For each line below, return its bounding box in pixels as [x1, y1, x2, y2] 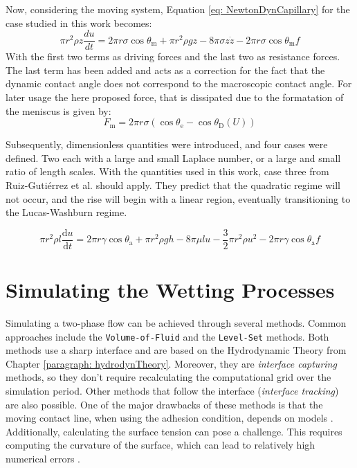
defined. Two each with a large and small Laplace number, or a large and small [6, 150, 341, 165]
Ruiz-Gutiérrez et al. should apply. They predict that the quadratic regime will [6, 178, 340, 192]
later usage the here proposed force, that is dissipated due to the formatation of [6, 90, 344, 105]
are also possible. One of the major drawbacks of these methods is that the [6, 397, 323, 411]
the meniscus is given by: [6, 103, 111, 118]
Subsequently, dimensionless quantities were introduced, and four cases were [6, 137, 328, 152]
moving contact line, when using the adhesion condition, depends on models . [6, 411, 333, 425]
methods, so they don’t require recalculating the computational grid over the [6, 370, 331, 384]
